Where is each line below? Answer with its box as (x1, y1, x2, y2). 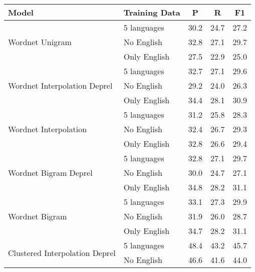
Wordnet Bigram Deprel (8, 167, 93, 178)
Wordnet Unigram (8, 36, 72, 48)
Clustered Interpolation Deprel (8, 246, 116, 258)
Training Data (123, 7, 180, 18)
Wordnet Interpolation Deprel (8, 80, 113, 91)
